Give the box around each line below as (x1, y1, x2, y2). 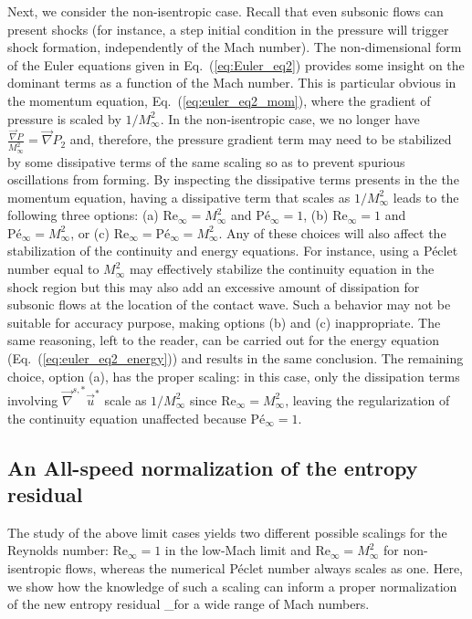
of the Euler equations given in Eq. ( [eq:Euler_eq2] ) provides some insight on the (7, 55, 465, 74)
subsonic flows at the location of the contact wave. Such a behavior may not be (7, 295, 451, 314)
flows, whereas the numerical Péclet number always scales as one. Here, (65, 558, 463, 577)
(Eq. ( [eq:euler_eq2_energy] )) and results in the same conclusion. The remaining (7, 349, 464, 368)
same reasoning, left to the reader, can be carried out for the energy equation (7, 330, 439, 350)
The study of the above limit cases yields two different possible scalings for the (7, 522, 447, 541)
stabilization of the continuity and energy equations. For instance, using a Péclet (7, 241, 458, 260)
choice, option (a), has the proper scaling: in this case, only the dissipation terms (7, 366, 460, 385)
